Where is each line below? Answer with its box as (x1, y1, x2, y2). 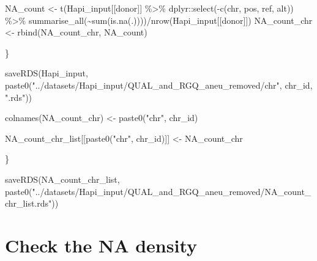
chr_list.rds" (5, 197, 52, 210)
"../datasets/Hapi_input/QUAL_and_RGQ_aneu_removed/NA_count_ (32, 185, 311, 197)
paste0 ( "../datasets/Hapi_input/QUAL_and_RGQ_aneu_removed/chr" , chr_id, (5, 78, 313, 91)
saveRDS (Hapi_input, (5, 67, 88, 79)
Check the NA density (5, 232, 197, 257)
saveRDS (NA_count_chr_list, (5, 172, 120, 185)
